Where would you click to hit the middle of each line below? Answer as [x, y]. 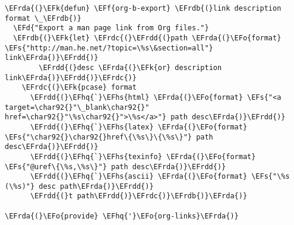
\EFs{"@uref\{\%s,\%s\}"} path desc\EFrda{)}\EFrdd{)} [116, 167]
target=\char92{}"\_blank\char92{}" [77, 107]
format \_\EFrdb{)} [43, 18]
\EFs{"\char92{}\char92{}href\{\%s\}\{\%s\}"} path [109, 137]
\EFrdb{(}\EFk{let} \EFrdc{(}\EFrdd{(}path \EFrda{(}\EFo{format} [147, 38]
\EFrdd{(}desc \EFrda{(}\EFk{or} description [130, 67]
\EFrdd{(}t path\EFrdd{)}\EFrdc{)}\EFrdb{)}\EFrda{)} [139, 196]
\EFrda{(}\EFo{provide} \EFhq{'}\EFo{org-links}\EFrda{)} [122, 216]
